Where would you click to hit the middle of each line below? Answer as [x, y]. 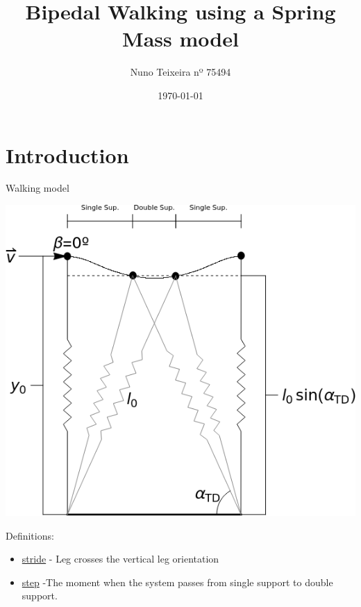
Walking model [37, 188]
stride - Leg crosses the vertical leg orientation [120, 559]
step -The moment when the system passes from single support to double [177, 582]
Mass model [180, 39]
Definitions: [30, 535]
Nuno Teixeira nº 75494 [180, 72]
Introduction [67, 155]
